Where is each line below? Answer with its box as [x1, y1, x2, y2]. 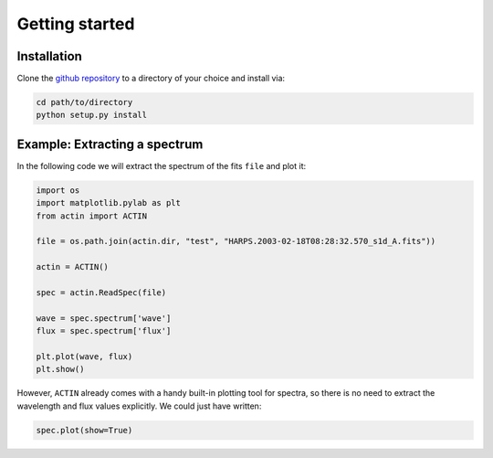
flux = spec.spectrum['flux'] [36, 325, 172, 336]
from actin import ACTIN [36, 210, 148, 221]
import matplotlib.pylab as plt [36, 197, 182, 208]
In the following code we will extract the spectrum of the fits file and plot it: [16, 160, 306, 171]
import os [36, 185, 80, 196]
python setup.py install [36, 110, 148, 121]
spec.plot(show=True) [36, 425, 133, 435]
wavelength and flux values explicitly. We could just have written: [16, 400, 262, 411]
